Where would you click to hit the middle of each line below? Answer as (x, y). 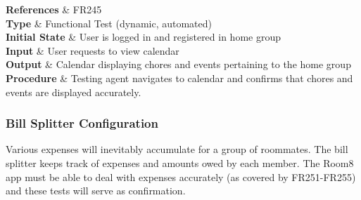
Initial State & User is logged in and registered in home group (143, 37)
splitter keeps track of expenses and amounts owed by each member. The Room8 (180, 162)
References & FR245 (54, 9)
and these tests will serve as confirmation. (96, 191)
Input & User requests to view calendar (93, 50)
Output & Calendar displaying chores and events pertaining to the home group (178, 64)
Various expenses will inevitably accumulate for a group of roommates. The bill (177, 149)
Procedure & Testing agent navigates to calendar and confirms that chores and (179, 78)
